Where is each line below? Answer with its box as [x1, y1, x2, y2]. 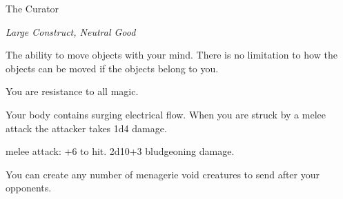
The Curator [6, 1, 59, 15]
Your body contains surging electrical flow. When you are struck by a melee [6, 107, 326, 121]
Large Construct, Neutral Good [6, 24, 136, 39]
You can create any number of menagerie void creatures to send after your [6, 167, 320, 181]
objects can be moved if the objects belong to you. [6, 61, 219, 75]
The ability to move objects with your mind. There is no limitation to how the [6, 48, 337, 62]
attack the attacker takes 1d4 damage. [6, 121, 167, 135]
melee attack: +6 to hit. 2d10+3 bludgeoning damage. [6, 144, 235, 158]
